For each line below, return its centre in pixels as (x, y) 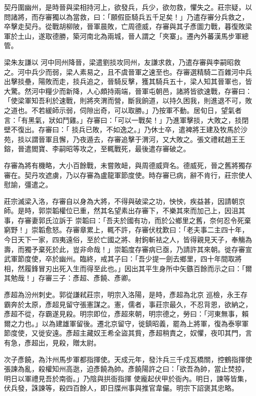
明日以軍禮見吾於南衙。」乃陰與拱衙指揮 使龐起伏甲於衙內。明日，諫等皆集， (128, 378)
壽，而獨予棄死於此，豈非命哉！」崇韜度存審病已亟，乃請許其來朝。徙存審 (125, 249)
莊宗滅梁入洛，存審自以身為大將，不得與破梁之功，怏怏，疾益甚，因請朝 (121, 201)
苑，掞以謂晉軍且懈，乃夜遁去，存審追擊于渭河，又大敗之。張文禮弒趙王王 (125, 139)
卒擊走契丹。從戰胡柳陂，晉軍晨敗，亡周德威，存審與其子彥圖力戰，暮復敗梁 (128, 26)
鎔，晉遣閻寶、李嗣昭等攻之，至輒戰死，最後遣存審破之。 (97, 149)
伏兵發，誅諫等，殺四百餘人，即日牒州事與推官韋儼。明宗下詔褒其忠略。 (121, 388)
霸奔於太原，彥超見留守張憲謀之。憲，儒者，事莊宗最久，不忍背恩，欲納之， (128, 304)
